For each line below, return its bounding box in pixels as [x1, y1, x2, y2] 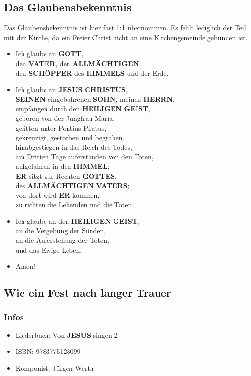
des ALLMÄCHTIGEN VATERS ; [15, 180, 130, 190]
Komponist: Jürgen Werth [15, 363, 94, 373]
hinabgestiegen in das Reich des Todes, [15, 141, 132, 152]
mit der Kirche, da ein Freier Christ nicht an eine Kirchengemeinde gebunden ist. [4, 32, 248, 42]
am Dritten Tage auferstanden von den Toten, [15, 151, 154, 162]
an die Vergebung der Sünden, [15, 225, 106, 235]
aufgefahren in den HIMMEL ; [15, 161, 110, 171]
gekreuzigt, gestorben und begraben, [15, 132, 125, 142]
